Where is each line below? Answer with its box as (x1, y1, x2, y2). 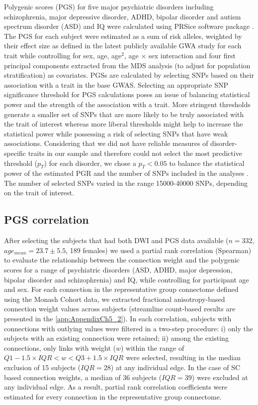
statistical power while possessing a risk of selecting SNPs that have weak (4, 128, 228, 138)
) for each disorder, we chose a (44, 157, 136, 168)
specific (4, 147, 26, 158)
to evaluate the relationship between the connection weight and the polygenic (4, 255, 240, 265)
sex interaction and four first (148, 50, 236, 60)
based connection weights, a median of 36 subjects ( (4, 372, 162, 382)
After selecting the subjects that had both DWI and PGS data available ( (4, 235, 229, 246)
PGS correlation (4, 212, 89, 227)
